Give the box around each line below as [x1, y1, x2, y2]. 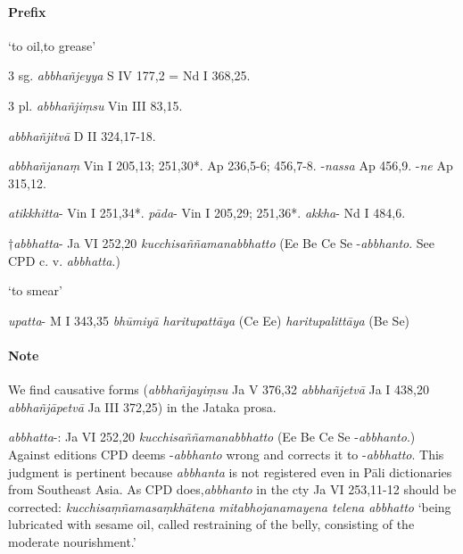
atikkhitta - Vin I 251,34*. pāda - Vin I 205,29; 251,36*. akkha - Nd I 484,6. [8, 203, 406, 222]
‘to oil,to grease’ [8, 36, 96, 54]
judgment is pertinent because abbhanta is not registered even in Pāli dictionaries [8, 462, 452, 481]
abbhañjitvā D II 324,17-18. [8, 126, 156, 145]
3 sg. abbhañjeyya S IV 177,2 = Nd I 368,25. [8, 66, 251, 85]
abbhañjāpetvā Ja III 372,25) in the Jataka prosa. [8, 397, 277, 416]
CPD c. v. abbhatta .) [8, 251, 120, 269]
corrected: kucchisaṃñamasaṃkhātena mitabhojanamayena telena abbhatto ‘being [8, 497, 451, 516]
